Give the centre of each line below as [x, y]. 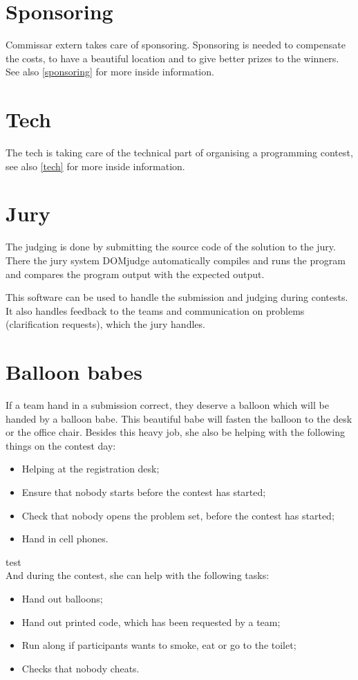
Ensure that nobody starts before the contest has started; [144, 492]
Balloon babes [74, 372]
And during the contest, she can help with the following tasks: [138, 575]
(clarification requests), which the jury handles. [105, 324]
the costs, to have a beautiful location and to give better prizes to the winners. [172, 58]
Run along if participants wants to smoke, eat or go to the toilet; [159, 645]
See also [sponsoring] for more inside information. [110, 72]
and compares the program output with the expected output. [135, 274]
